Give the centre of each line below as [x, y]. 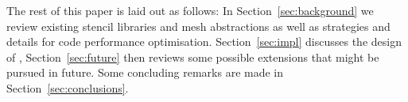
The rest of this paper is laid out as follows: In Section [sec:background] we [190, 10]
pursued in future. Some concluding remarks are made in [145, 72]
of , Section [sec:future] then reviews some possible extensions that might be [193, 57]
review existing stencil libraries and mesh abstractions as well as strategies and [198, 26]
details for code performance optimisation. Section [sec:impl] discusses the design [204, 42]
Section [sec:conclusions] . [68, 87]
